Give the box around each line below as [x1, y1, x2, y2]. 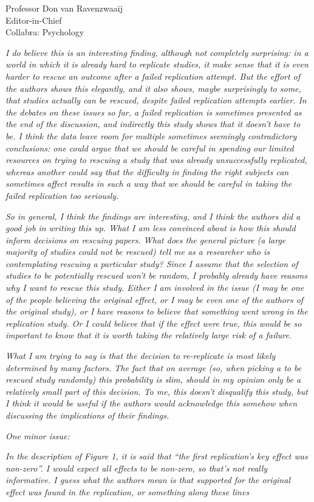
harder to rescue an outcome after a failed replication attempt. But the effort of [5, 69, 301, 82]
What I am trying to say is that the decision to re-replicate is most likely [5, 349, 276, 362]
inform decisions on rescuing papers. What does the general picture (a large [5, 233, 286, 246]
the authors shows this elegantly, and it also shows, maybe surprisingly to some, [5, 82, 301, 94]
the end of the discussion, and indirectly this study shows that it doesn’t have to [5, 117, 301, 130]
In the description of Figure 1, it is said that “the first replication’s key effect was [5, 450, 308, 462]
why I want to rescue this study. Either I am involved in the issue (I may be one [5, 281, 304, 294]
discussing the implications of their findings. [5, 409, 169, 421]
